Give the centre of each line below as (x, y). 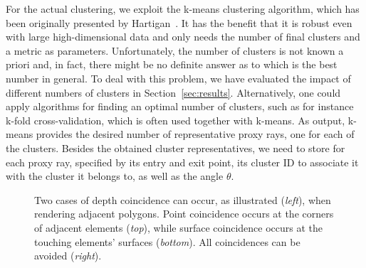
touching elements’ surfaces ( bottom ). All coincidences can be (167, 241)
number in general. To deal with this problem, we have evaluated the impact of (178, 78)
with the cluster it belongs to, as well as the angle (115, 176)
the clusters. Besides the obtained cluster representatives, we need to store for (176, 148)
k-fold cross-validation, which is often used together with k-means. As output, (176, 120)
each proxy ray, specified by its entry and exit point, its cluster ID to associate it (182, 162)
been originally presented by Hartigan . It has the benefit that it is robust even (179, 22)
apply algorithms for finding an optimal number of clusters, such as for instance (180, 106)
